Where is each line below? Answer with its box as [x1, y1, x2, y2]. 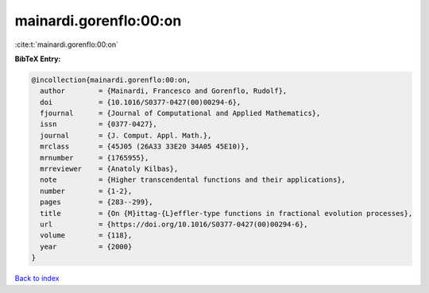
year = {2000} [40, 242, 133, 251]
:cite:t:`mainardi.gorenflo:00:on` [14, 40, 119, 49]
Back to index [14, 274, 60, 283]
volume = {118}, [40, 231, 133, 240]
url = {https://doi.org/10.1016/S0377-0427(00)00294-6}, [40, 220, 308, 229]
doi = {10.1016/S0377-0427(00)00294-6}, [40, 98, 242, 106]
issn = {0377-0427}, [40, 120, 158, 129]
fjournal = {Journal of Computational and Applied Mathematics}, [40, 109, 321, 118]
